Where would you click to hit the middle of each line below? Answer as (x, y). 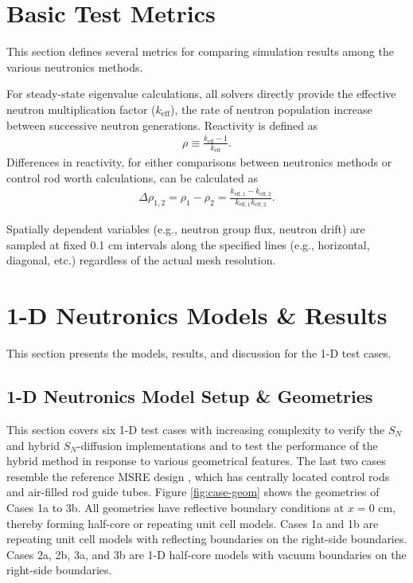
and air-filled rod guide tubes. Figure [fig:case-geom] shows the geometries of (193, 492)
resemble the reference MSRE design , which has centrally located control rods (198, 476)
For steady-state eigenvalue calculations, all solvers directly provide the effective (201, 94)
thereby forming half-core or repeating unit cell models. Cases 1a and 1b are (193, 523)
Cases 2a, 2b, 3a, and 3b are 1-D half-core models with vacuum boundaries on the (206, 554)
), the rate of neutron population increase (271, 109)
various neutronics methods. (75, 67)
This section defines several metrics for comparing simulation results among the (200, 51)
